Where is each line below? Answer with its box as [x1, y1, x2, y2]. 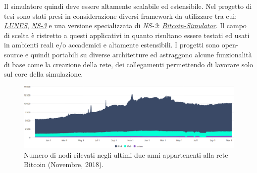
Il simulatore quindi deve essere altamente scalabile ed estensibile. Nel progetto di [4, 1, 252, 11]
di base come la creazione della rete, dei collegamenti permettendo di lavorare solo [4, 59, 254, 69]
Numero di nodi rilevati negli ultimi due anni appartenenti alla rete [24, 149, 228, 160]
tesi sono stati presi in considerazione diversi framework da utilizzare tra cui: [4, 10, 237, 21]
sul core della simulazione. [4, 69, 83, 79]
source [4, 49, 23, 59]
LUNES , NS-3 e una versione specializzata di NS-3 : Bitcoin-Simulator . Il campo [4, 20, 247, 31]
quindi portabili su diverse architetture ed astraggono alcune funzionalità [30, 49, 252, 59]
